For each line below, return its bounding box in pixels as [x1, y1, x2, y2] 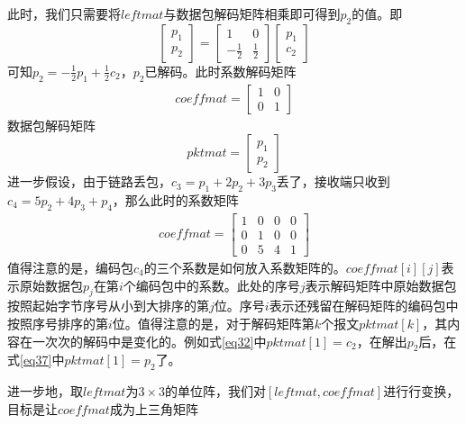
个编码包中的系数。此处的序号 [123, 275, 300, 294]
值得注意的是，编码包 [7, 257, 133, 276]
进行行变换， [383, 382, 460, 401]
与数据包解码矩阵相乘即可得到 [163, 5, 341, 23]
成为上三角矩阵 [109, 399, 198, 418]
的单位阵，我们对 [164, 382, 266, 401]
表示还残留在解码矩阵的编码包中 [269, 296, 459, 315]
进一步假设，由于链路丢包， [7, 172, 171, 191]
